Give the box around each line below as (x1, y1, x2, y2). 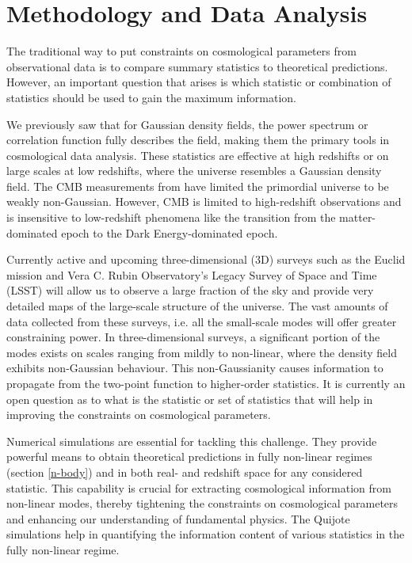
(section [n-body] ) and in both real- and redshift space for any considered (6, 463, 363, 480)
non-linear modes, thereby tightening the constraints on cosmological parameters (6, 495, 399, 512)
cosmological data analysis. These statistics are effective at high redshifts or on (6, 146, 389, 163)
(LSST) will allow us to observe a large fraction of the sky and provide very (6, 282, 374, 299)
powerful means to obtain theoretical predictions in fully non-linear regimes (6, 448, 372, 465)
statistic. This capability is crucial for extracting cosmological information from (6, 479, 391, 496)
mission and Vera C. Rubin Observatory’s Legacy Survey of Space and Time (6, 266, 377, 283)
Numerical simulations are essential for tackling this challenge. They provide (6, 432, 377, 449)
